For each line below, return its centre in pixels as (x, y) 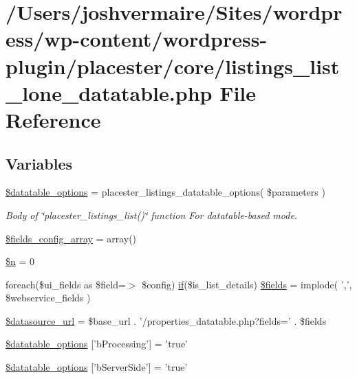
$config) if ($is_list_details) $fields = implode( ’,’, (247, 284)
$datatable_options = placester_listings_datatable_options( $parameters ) (165, 192)
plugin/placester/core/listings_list (173, 66)
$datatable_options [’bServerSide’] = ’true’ (97, 367)
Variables (39, 163)
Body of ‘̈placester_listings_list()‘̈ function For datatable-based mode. (152, 215)
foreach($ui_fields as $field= (66, 284)
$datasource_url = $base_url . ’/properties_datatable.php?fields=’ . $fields (166, 320)
